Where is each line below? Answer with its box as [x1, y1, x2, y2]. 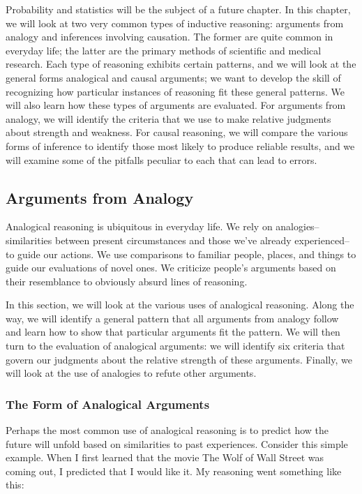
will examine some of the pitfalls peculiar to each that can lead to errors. [6, 152, 317, 167]
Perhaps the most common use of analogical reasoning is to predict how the [6, 423, 329, 437]
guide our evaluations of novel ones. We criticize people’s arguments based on [6, 260, 336, 275]
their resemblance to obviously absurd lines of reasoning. [6, 274, 248, 288]
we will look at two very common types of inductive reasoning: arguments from [6, 15, 344, 30]
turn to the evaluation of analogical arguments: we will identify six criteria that [6, 338, 345, 353]
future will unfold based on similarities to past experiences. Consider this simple [6, 436, 348, 451]
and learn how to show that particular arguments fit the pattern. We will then [6, 324, 340, 339]
